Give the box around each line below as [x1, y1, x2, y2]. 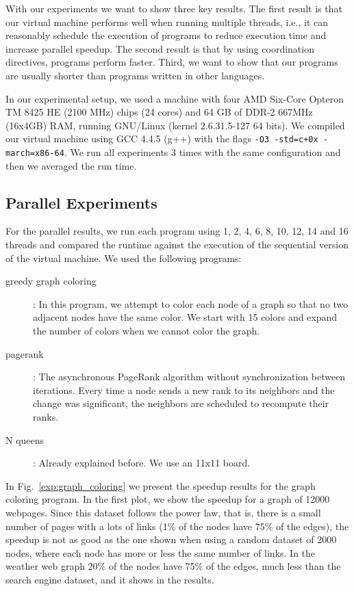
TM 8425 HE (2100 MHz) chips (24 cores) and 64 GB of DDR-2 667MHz [5, 105, 313, 119]
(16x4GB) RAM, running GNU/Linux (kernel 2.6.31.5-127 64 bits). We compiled [5, 118, 345, 132]
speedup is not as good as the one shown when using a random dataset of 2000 [5, 532, 337, 547]
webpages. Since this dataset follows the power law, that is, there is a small [5, 505, 321, 519]
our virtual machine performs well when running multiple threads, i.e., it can [5, 14, 328, 29]
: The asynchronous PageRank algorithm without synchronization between [33, 369, 346, 384]
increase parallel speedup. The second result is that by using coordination [5, 41, 314, 55]
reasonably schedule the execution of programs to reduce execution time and [5, 28, 327, 42]
